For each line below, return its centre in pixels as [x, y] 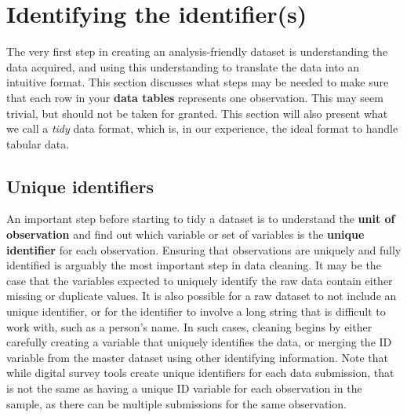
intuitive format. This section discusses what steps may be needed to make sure [198, 82]
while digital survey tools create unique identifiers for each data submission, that [200, 373]
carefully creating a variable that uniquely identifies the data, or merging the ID [199, 342]
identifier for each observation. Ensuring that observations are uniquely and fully [204, 249]
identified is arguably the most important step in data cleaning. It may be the [194, 265]
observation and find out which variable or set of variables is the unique [185, 234]
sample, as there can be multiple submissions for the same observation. [176, 403]
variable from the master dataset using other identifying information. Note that [197, 357]
